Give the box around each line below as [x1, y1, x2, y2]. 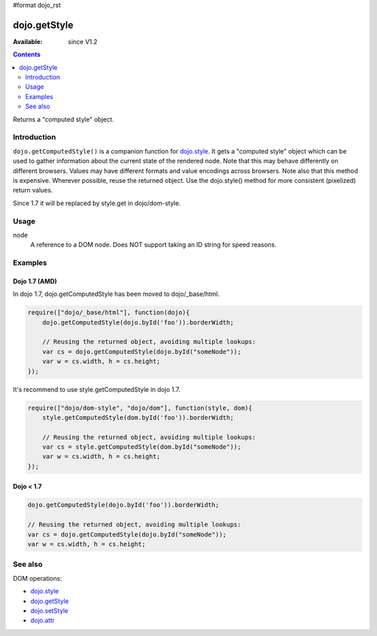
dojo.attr [30, 616, 55, 625]
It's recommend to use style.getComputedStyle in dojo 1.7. [13, 385, 181, 394]
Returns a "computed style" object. [13, 115, 114, 124]
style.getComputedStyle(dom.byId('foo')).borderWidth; [42, 413, 234, 422]
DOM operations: [13, 574, 62, 582]
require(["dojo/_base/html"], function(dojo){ [27, 309, 190, 317]
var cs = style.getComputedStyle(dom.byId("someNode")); [42, 443, 242, 451]
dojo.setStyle [30, 606, 69, 614]
